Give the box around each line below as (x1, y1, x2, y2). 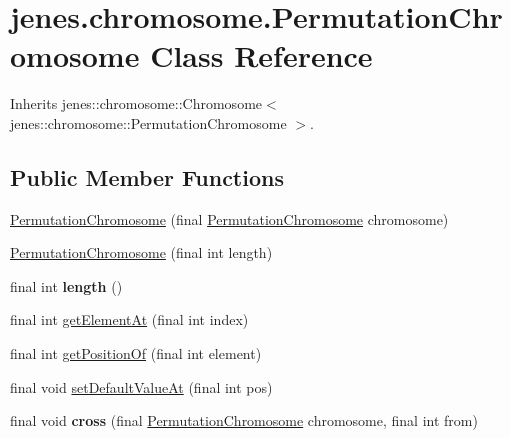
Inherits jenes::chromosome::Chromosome (10, 93, 263, 114)
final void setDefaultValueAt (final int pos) (10, 376, 273, 397)
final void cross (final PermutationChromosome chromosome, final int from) (10, 410, 478, 431)
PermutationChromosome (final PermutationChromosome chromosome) (10, 208, 449, 229)
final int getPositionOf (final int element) (10, 343, 262, 364)
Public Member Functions (10, 161, 284, 192)
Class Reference (150, 35, 373, 76)
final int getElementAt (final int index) (10, 309, 249, 330)
